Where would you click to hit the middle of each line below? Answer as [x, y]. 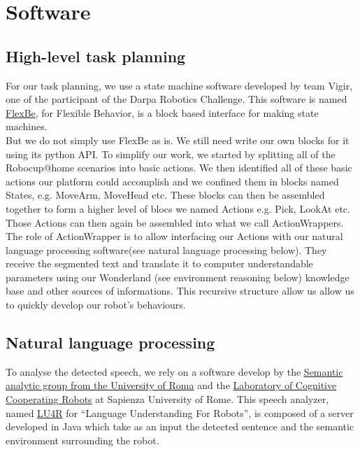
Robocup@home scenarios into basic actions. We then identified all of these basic [179, 168]
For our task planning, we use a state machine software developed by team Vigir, [179, 85]
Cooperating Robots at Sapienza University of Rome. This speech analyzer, [167, 399]
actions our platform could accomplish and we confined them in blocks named [172, 181]
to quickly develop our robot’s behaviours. [96, 305]
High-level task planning [96, 56]
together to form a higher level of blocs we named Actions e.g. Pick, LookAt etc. [178, 208]
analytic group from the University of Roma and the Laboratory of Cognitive [171, 385]
